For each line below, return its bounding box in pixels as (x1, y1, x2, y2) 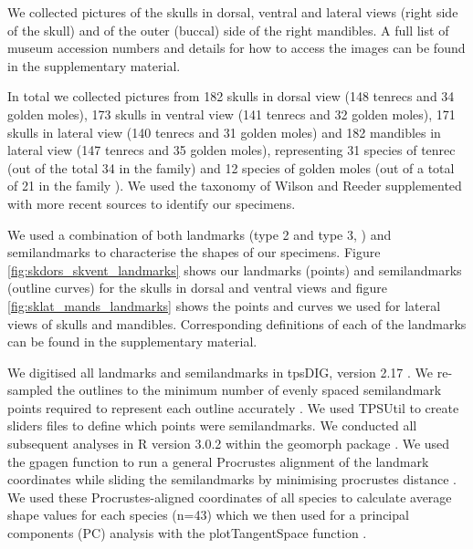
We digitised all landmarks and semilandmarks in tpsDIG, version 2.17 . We (7, 362, 434, 381)
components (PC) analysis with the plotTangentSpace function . (7, 523, 367, 543)
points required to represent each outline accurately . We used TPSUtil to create (7, 398, 459, 417)
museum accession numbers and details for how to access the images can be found (7, 38, 466, 57)
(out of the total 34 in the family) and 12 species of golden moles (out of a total (7, 158, 455, 177)
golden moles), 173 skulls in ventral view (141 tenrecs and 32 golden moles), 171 (7, 104, 456, 123)
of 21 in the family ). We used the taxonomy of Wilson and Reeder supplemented (7, 176, 462, 195)
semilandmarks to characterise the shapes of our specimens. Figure (7, 243, 381, 262)
